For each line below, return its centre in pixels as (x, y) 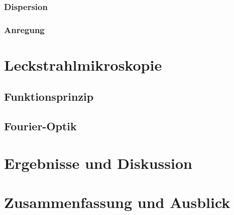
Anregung (24, 29)
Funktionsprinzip (49, 96)
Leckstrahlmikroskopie (83, 64)
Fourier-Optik (40, 126)
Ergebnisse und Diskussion (98, 163)
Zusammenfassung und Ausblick (117, 202)
